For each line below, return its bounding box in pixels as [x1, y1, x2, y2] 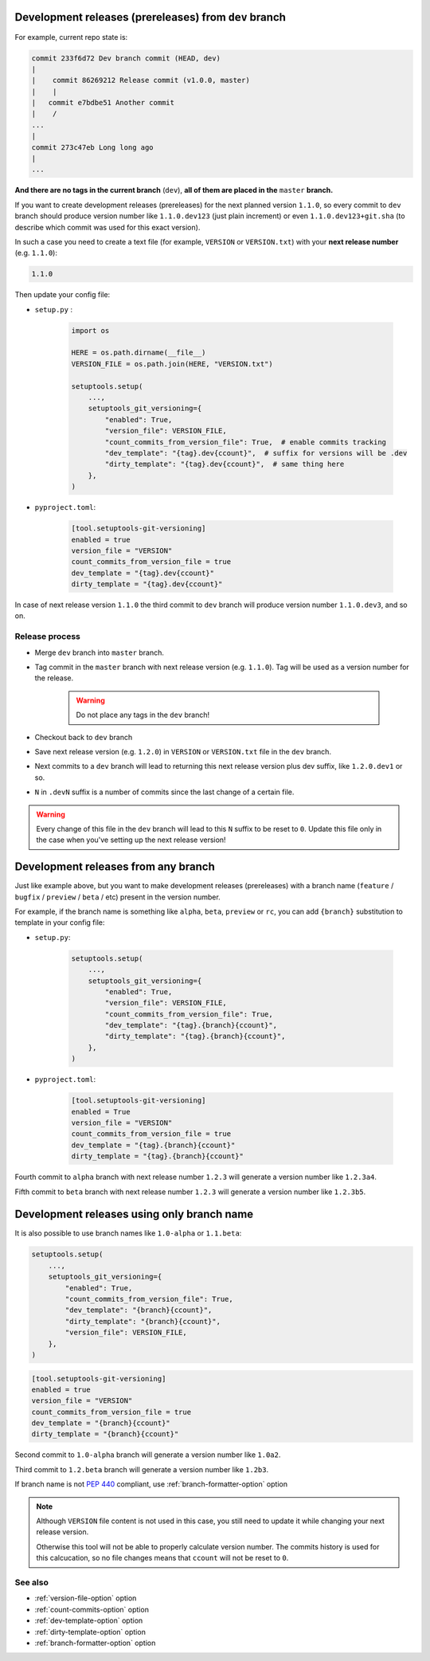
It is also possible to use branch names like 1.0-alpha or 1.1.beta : [14, 1228, 242, 1238]
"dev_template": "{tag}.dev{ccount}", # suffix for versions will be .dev [104, 449, 408, 457]
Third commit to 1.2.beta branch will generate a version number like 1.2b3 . [14, 1464, 269, 1474]
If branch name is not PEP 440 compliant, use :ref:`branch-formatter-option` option [14, 1479, 288, 1489]
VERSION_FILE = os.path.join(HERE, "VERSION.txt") [71, 359, 274, 368]
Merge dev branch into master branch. [34, 648, 165, 657]
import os [71, 326, 110, 335]
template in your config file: [14, 918, 105, 927]
